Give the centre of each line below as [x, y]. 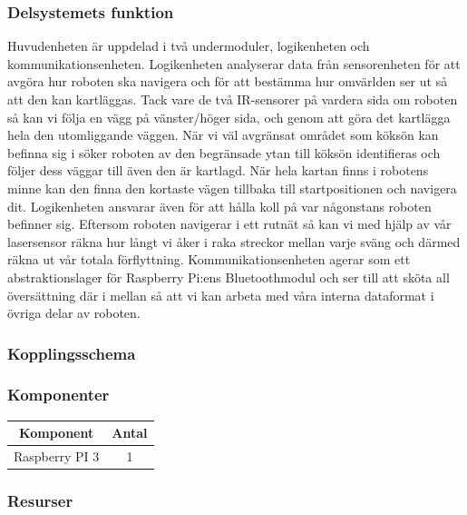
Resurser [40, 501]
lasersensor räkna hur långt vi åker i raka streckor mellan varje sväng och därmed [234, 241]
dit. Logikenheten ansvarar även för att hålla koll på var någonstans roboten [219, 206]
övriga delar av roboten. [74, 313]
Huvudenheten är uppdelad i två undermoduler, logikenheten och [189, 46]
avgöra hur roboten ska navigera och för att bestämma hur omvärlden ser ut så [228, 81]
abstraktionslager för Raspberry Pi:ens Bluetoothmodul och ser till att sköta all [229, 277]
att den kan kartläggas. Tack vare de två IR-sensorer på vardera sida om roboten [233, 99]
